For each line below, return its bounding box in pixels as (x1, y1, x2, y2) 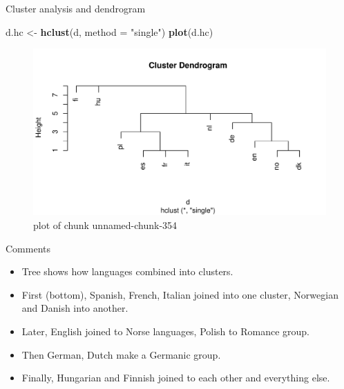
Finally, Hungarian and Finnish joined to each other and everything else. (21, 370, 330, 385)
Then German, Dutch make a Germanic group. (21, 347, 221, 361)
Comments (6, 241, 51, 255)
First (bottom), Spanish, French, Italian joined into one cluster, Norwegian (21, 287, 338, 301)
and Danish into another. (21, 301, 128, 315)
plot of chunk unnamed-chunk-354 (33, 218, 178, 232)
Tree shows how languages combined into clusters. (21, 264, 233, 279)
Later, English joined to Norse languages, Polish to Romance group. (21, 323, 309, 338)
